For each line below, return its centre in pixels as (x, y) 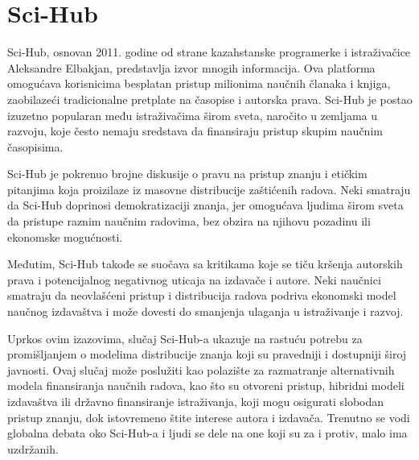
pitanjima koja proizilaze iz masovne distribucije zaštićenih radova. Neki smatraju (209, 189)
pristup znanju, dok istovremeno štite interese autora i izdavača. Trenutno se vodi (209, 417)
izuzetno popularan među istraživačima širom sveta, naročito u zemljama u (193, 115)
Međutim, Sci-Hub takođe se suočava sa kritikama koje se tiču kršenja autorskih (205, 264)
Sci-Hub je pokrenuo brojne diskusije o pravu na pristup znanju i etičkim (187, 174)
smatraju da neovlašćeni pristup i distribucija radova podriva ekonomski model (202, 295)
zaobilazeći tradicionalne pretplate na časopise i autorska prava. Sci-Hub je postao (210, 99)
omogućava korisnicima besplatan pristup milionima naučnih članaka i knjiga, (199, 83)
